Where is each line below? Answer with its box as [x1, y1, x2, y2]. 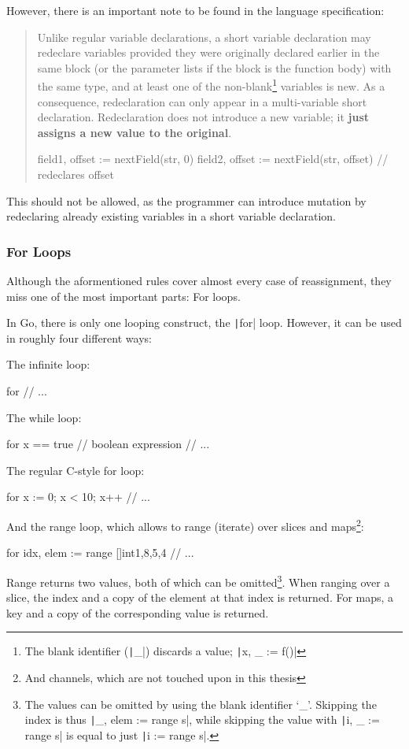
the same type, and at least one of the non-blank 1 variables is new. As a [37, 76, 385, 95]
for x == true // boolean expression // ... [6, 436, 210, 452]
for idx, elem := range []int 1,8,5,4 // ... [6, 544, 194, 561]
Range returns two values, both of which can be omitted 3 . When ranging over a [6, 571, 390, 590]
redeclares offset [37, 166, 114, 182]
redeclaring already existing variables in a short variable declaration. [6, 208, 336, 224]
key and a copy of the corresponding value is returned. [6, 604, 269, 621]
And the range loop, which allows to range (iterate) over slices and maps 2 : [6, 516, 364, 534]
